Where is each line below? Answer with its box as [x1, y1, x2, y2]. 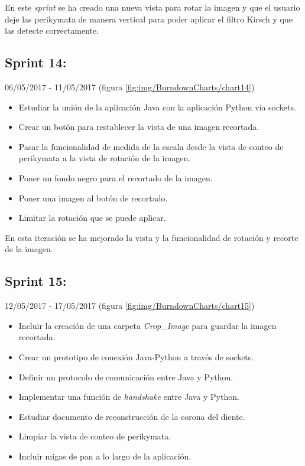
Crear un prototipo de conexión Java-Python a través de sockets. [18, 350, 254, 363]
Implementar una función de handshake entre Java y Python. [18, 390, 239, 403]
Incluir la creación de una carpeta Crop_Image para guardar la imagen [18, 319, 277, 331]
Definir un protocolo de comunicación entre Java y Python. [18, 370, 233, 383]
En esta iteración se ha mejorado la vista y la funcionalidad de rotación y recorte [5, 231, 298, 243]
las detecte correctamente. [5, 24, 99, 37]
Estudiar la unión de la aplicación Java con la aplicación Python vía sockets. [18, 100, 296, 113]
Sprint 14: [5, 53, 67, 71]
